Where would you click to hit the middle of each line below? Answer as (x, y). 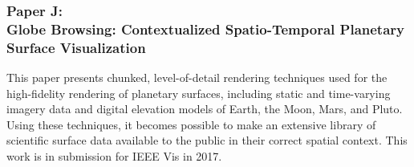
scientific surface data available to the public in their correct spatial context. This (207, 140)
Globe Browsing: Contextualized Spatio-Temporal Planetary (205, 29)
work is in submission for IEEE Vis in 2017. (114, 156)
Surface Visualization (76, 47)
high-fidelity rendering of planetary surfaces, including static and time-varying (199, 93)
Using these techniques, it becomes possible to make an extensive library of (191, 124)
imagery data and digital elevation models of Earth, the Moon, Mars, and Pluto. (205, 109)
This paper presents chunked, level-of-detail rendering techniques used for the (197, 77)
